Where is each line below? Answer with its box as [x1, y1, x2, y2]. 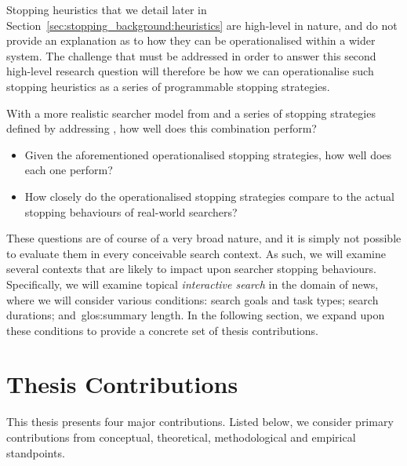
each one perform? [24, 162, 113, 178]
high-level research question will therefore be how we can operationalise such [6, 63, 374, 79]
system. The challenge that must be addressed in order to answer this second [6, 47, 376, 64]
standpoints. [6, 444, 65, 461]
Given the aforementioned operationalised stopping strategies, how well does [24, 146, 392, 162]
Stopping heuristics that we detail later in [6, 2, 207, 17]
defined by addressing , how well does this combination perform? [6, 120, 317, 137]
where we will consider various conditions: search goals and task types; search [6, 291, 379, 308]
